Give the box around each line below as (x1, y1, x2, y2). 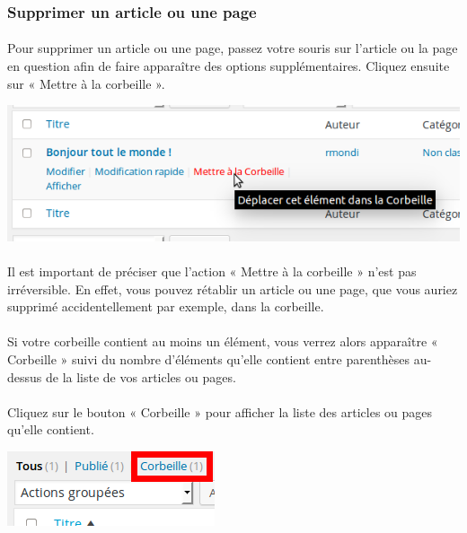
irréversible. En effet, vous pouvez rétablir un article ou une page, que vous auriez (7, 279, 458, 298)
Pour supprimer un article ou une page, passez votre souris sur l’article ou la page (7, 39, 458, 57)
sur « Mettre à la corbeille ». (7, 74, 165, 92)
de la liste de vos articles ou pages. (45, 367, 236, 386)
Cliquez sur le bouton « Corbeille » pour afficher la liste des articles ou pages (7, 402, 433, 421)
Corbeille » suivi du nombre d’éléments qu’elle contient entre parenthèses (7, 349, 410, 368)
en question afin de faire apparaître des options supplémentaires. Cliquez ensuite (7, 57, 450, 75)
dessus (7, 367, 42, 386)
